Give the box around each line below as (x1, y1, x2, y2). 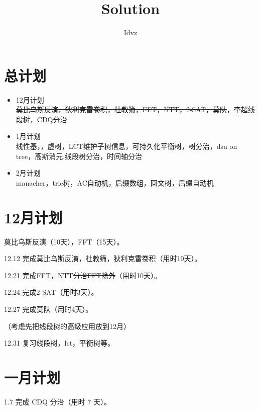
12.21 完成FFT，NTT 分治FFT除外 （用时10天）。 (4, 270, 162, 280)
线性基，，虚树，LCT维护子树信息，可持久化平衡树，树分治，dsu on (16, 141, 237, 151)
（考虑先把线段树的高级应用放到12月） (4, 320, 131, 331)
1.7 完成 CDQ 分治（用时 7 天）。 (4, 396, 111, 406)
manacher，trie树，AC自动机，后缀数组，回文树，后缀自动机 (16, 177, 214, 188)
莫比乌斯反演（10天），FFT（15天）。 (4, 236, 124, 247)
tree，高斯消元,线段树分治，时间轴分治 (16, 150, 143, 161)
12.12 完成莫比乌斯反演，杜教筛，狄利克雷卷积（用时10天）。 (4, 253, 202, 264)
